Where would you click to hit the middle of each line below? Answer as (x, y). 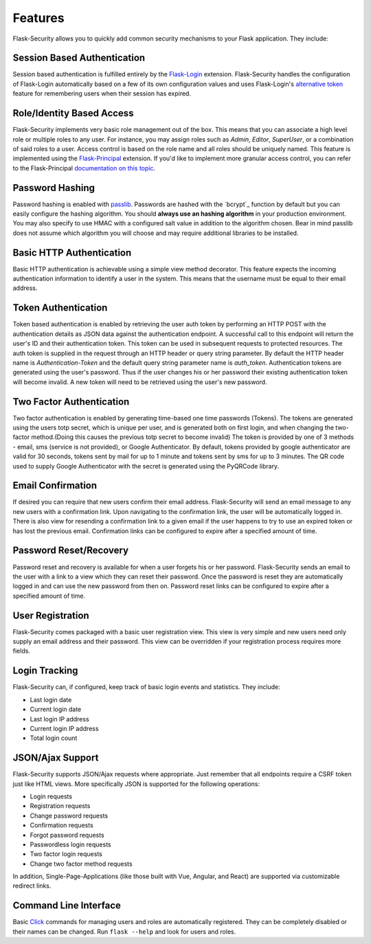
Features (38, 18)
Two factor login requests (66, 854)
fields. (22, 651)
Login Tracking (45, 671)
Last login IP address (59, 719)
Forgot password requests (67, 835)
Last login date (51, 699)
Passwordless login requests (70, 844)
